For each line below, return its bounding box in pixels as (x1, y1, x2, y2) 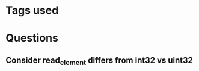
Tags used (5, 4, 59, 17)
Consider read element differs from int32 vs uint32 (5, 55, 194, 67)
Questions (5, 31, 58, 45)
